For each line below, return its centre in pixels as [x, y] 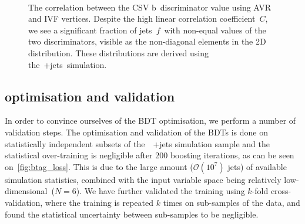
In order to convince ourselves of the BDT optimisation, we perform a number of [150, 121]
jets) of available [257, 166]
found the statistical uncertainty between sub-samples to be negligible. [132, 214]
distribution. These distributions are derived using [119, 52]
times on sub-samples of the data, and [232, 202]
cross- [281, 191]
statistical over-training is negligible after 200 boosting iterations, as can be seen [150, 155]
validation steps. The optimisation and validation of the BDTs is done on [137, 132]
